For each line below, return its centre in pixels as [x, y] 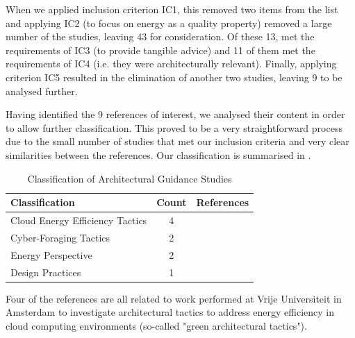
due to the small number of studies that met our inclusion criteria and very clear [177, 141]
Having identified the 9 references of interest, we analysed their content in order [175, 114]
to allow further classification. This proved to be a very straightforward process [174, 127]
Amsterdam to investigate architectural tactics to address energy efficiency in [170, 312]
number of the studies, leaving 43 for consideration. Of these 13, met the [160, 36]
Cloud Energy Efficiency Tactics [79, 220]
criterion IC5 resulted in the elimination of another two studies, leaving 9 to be [174, 77]
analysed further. [42, 91]
